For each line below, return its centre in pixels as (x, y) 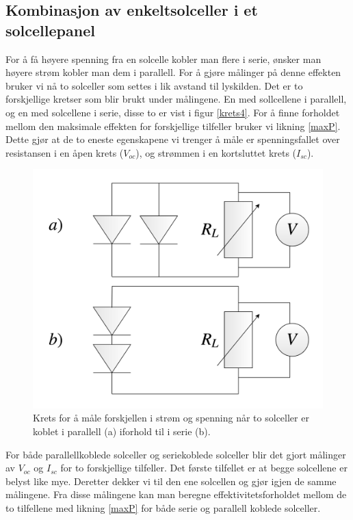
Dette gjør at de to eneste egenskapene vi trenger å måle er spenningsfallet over (173, 139)
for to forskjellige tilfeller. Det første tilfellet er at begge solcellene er (204, 468)
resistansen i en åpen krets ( (65, 152)
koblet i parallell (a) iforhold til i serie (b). (122, 431)
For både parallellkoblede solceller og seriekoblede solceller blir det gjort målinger (176, 454)
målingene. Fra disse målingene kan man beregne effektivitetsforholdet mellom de (176, 494)
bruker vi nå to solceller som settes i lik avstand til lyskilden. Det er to (154, 85)
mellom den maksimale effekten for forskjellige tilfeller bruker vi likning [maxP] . (173, 126)
